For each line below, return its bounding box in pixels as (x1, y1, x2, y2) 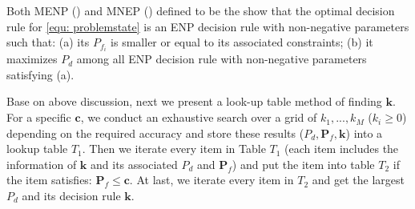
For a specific (6, 109, 71, 126)
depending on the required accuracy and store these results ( (6, 124, 304, 141)
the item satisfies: (6, 171, 92, 188)
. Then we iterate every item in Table (82, 140, 266, 157)
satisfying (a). (6, 66, 75, 82)
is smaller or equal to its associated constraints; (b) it (111, 34, 373, 50)
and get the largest (312, 171, 405, 188)
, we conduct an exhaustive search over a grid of (80, 109, 317, 126)
